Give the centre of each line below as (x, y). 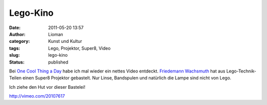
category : (20, 41)
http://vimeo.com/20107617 (37, 96)
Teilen (15, 78)
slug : (14, 55)
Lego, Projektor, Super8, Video (79, 48)
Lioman (56, 34)
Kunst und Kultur (65, 41)
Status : (17, 62)
